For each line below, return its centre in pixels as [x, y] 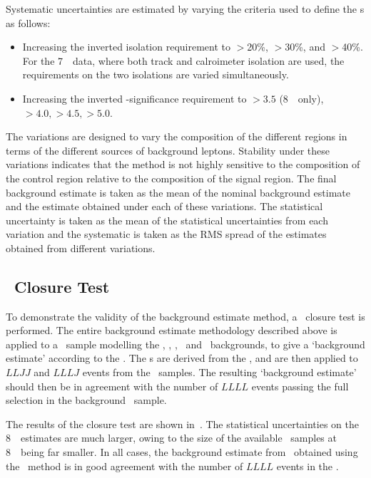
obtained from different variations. [81, 248]
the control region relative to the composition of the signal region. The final [171, 178]
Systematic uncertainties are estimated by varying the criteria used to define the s [185, 9]
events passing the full [300, 386]
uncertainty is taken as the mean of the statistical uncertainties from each [167, 220]
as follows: [28, 22]
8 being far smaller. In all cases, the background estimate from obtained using [182, 452]
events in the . [308, 466]
